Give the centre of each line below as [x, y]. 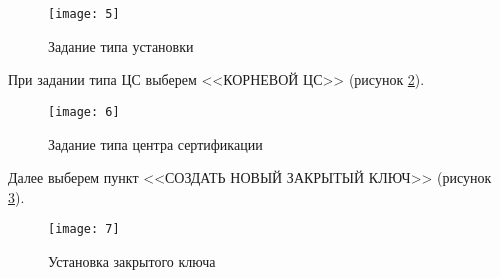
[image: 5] [84, 14]
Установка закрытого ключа [132, 260]
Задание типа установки [121, 45]
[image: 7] [84, 229]
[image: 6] [84, 111]
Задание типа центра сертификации [155, 143]
